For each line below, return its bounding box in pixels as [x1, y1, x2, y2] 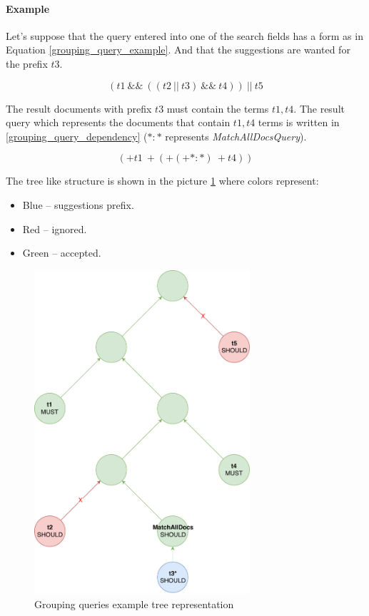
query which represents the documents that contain [6, 115, 231, 130]
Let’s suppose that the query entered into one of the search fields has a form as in [6, 28, 363, 43]
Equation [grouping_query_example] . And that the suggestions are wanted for [6, 42, 350, 57]
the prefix [6, 56, 48, 71]
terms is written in [258, 115, 340, 130]
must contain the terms [166, 101, 269, 115]
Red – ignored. [22, 221, 87, 236]
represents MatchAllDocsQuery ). [165, 128, 307, 143]
